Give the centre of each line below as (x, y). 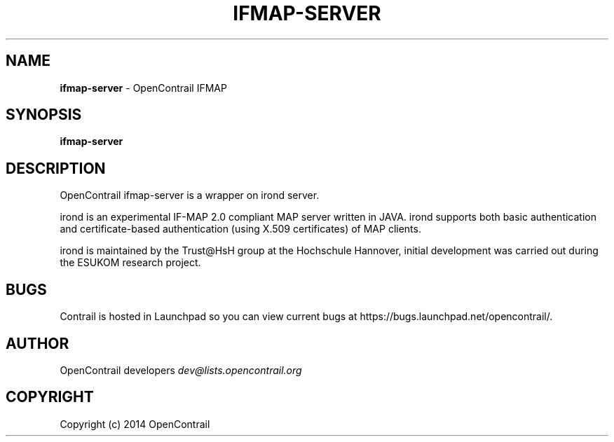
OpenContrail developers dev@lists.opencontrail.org (181, 370)
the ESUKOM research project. (130, 263)
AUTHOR (37, 343)
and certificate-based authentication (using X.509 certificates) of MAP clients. (240, 229)
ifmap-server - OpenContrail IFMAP (143, 88)
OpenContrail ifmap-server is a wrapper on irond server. (190, 195)
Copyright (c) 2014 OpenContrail (135, 424)
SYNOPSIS (44, 115)
